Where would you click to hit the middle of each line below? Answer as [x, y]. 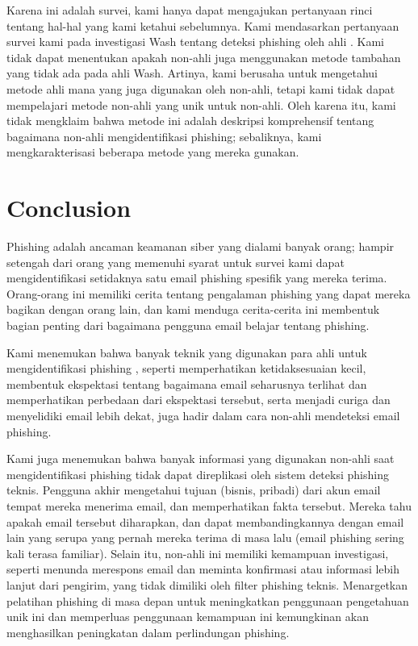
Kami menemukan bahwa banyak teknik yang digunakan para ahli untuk [187, 352]
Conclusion [69, 208]
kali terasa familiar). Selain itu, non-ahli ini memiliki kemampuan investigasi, [198, 553]
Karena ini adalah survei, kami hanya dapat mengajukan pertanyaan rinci [190, 10]
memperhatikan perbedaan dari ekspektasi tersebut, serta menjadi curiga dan [199, 400]
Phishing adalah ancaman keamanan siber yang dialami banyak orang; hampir [201, 246]
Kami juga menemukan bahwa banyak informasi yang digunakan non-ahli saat [201, 458]
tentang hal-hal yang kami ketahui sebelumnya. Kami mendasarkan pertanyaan [203, 25]
